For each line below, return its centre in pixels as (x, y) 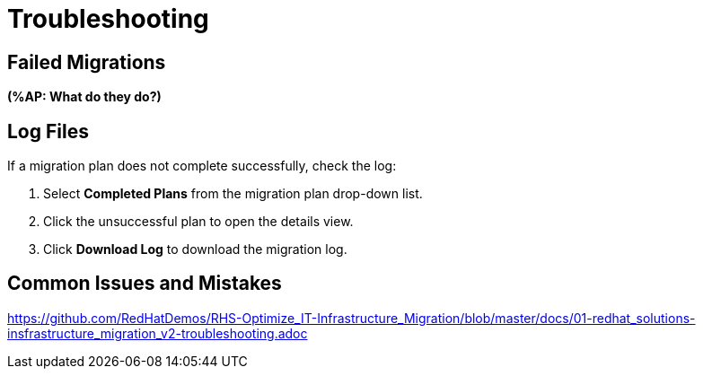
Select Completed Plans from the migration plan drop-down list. (233, 194)
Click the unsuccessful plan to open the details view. (198, 222)
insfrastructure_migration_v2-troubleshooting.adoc (158, 333)
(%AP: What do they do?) (84, 97)
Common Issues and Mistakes (145, 284)
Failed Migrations (87, 62)
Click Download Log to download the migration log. (195, 249)
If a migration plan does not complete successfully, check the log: (202, 166)
